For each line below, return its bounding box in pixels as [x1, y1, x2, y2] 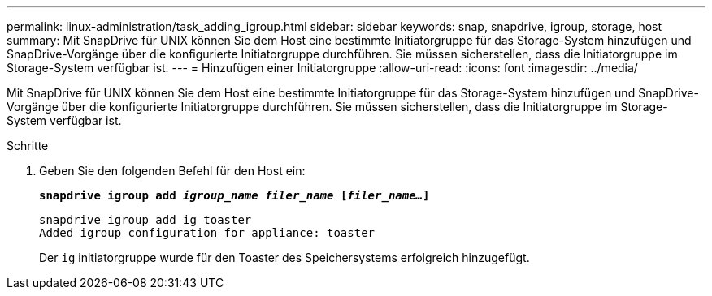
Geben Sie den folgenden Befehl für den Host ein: [39, 164, 306, 178]
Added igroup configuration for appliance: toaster [39, 226, 376, 239]
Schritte [7, 139, 49, 152]
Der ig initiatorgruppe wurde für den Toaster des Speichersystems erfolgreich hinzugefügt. [39, 251, 530, 264]
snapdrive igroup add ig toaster [39, 213, 252, 226]
